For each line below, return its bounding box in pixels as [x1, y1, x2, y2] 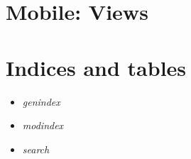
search [22, 141, 50, 156]
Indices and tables [6, 53, 187, 82]
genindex [22, 94, 60, 109]
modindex [22, 118, 64, 133]
